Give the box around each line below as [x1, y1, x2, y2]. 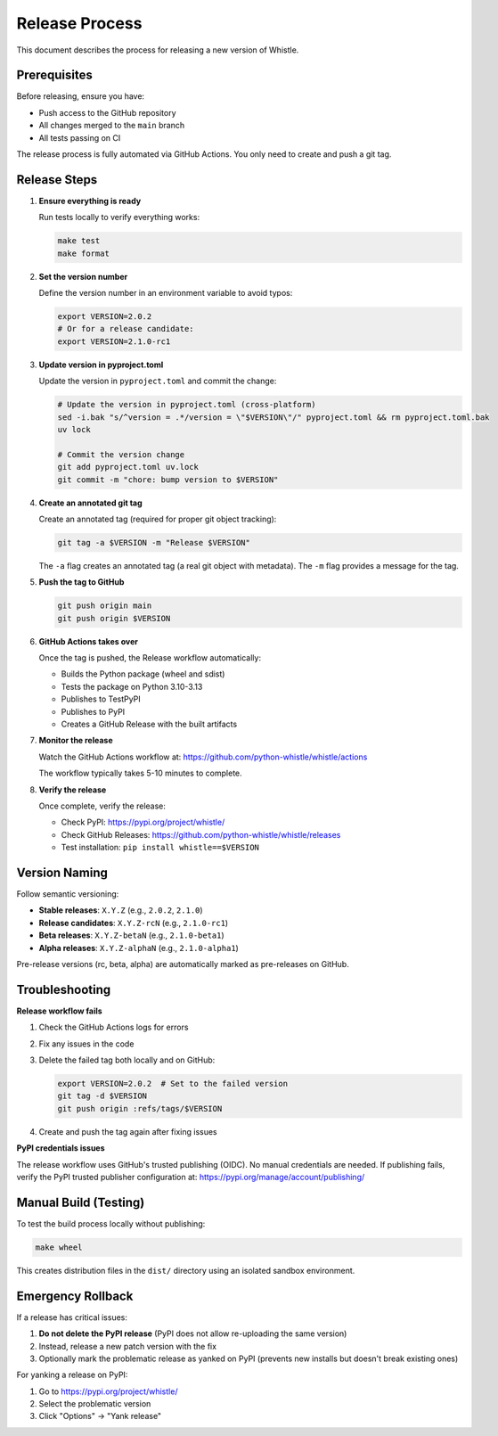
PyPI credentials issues [16, 1143, 106, 1153]
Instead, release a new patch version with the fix [38, 1341, 217, 1351]
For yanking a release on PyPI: [16, 1369, 128, 1381]
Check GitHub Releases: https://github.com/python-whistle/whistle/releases [61, 829, 341, 840]
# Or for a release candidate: [57, 324, 195, 334]
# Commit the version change [57, 449, 185, 459]
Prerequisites [16, 68, 93, 83]
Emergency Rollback [16, 1288, 134, 1303]
